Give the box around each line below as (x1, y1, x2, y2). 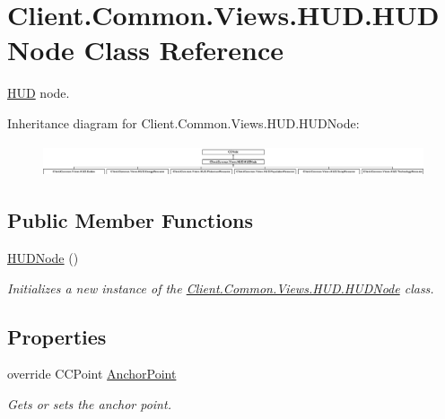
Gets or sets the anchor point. (7, 395, 171, 414)
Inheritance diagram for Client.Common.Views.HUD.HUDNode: (7, 113, 360, 132)
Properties (7, 322, 107, 350)
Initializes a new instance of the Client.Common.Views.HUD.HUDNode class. (7, 278, 434, 297)
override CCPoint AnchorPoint (7, 364, 177, 383)
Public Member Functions (7, 206, 253, 234)
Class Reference (83, 31, 284, 68)
